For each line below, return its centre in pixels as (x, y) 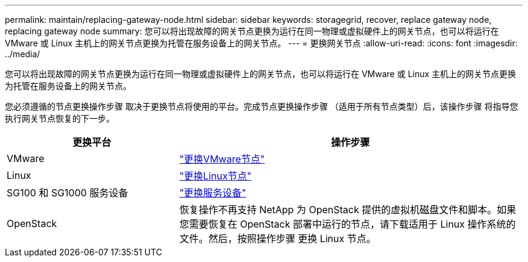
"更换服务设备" (213, 193)
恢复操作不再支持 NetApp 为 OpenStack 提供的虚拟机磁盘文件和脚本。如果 (348, 210)
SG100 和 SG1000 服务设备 (68, 193)
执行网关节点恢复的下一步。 (60, 118)
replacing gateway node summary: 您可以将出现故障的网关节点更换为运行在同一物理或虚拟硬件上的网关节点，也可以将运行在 (252, 31)
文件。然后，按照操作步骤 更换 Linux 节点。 (278, 239)
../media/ (23, 54)
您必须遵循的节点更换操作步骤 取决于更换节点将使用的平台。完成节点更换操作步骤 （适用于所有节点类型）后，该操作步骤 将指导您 (262, 106)
